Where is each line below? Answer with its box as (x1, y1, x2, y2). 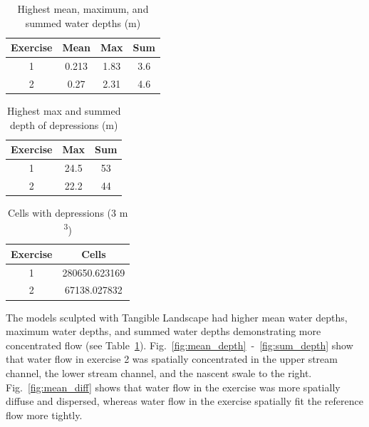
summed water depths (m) (25, 15, 141, 30)
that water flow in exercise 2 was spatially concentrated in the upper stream (6, 351, 338, 366)
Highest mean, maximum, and (17, 1, 149, 16)
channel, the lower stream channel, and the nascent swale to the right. (6, 365, 312, 380)
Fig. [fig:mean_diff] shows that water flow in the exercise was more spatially (6, 379, 341, 394)
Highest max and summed (6, 103, 121, 118)
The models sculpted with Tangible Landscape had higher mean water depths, (6, 309, 348, 324)
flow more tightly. (6, 407, 83, 422)
